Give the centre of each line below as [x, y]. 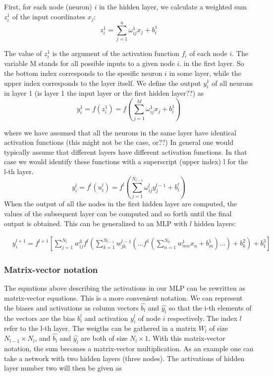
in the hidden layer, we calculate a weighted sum [173, 6]
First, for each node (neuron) [48, 6]
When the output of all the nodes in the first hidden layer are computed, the [121, 204]
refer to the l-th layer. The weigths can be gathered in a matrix [100, 328]
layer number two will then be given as [63, 368]
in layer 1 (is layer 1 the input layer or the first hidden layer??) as [104, 93]
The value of [23, 53]
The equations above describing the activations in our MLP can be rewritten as [125, 288]
